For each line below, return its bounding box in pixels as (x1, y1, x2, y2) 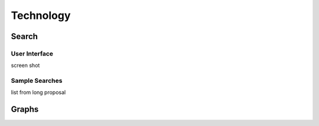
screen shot (11, 62, 40, 69)
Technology (11, 9, 71, 22)
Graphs (11, 104, 39, 115)
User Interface (11, 49, 53, 57)
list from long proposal (11, 89, 66, 96)
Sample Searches (11, 77, 63, 85)
